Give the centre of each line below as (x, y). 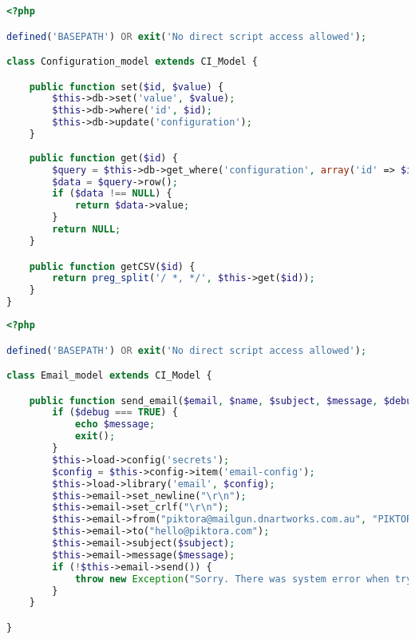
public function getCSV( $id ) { (112, 266)
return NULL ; (87, 230)
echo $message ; (115, 425)
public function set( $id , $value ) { (126, 87)
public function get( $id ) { (103, 158)
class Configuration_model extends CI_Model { (132, 62)
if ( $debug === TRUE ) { (115, 413)
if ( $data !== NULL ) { (112, 194)
